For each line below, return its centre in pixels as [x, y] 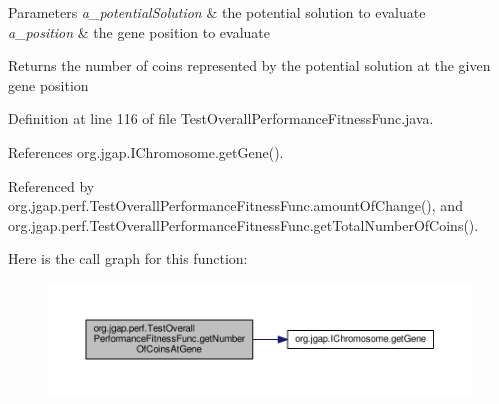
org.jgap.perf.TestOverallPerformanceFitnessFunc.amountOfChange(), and [235, 205]
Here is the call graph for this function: [128, 258]
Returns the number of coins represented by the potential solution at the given [249, 65]
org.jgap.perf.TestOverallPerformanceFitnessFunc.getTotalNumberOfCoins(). [243, 224]
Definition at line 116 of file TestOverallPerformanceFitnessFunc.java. [221, 118]
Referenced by [51, 185]
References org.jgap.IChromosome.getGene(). [146, 151]
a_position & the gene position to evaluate [139, 31]
